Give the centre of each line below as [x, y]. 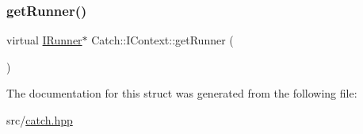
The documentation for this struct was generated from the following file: [182, 93]
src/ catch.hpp [40, 120]
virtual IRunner [44, 40]
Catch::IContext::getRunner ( [162, 40]
